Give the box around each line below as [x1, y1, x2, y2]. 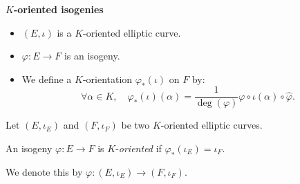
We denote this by [6, 164, 83, 178]
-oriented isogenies [13, 2, 104, 16]
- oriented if [115, 141, 162, 156]
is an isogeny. [64, 48, 120, 63]
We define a [21, 71, 72, 86]
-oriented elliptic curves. [160, 118, 263, 132]
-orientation [82, 71, 133, 86]
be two [121, 118, 150, 132]
